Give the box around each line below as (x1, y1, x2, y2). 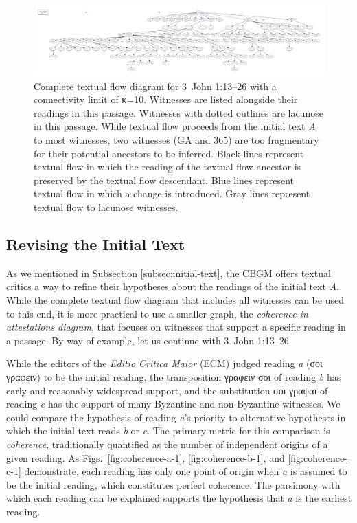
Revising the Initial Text (6, 234, 185, 255)
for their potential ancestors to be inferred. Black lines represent (34, 146, 304, 160)
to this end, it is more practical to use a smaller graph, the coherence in (6, 306, 308, 320)
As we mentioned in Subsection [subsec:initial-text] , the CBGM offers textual (6, 265, 331, 280)
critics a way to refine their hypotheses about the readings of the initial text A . (6, 279, 339, 293)
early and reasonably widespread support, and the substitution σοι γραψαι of (6, 383, 328, 397)
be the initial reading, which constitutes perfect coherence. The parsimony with (6, 477, 341, 491)
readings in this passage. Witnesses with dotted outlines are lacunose (34, 105, 323, 120)
